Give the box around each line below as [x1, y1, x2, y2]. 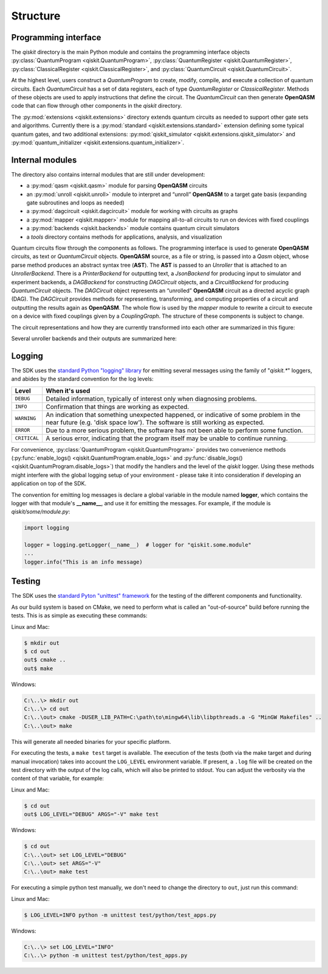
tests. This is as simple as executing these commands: [11, 612, 148, 619]
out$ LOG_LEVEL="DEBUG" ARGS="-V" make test [24, 811, 159, 818]
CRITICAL [15, 435, 39, 441]
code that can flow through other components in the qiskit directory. [11, 102, 182, 110]
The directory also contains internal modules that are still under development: [11, 170, 206, 178]
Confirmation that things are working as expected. [46, 402, 190, 411]
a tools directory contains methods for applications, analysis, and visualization [26, 233, 222, 240]
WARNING [15, 415, 36, 422]
